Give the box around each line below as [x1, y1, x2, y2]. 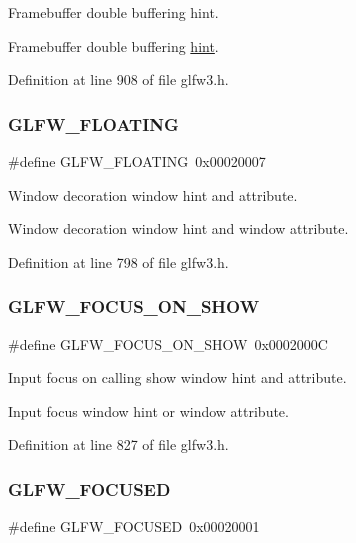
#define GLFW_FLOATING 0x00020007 [8, 151, 266, 171]
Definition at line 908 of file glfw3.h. [8, 69, 229, 90]
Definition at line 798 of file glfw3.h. [8, 251, 229, 272]
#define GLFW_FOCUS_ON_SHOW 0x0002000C [8, 333, 328, 354]
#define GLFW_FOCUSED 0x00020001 [8, 516, 260, 537]
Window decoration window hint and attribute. [8, 184, 298, 205]
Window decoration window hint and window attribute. [8, 218, 349, 239]
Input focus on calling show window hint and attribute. [8, 367, 347, 388]
